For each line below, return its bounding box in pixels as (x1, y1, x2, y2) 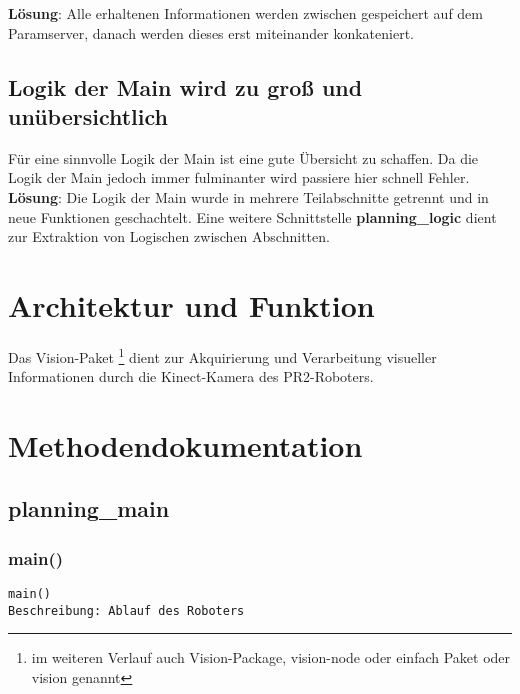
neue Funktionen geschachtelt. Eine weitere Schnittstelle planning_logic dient (8, 206, 497, 227)
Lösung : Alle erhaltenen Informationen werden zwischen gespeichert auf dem (8, 3, 484, 23)
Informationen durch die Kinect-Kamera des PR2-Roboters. (8, 366, 374, 387)
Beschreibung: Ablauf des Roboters (8, 603, 245, 618)
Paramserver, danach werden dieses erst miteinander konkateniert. (8, 22, 414, 43)
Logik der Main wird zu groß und (8, 71, 363, 102)
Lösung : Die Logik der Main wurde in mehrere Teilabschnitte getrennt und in (8, 186, 489, 207)
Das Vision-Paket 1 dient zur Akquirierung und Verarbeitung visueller (8, 343, 437, 367)
